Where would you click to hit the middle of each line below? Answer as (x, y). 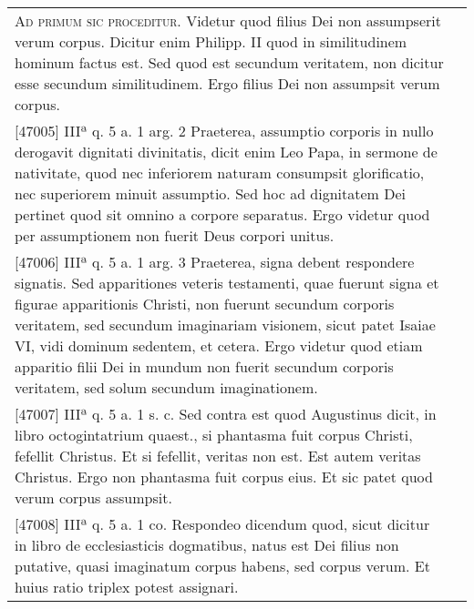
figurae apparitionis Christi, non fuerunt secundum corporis (205, 304)
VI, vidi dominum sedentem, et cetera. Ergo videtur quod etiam (219, 345)
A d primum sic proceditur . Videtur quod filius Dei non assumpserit (228, 20)
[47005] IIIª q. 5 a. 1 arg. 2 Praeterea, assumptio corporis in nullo (224, 131)
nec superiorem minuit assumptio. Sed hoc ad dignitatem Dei (211, 193)
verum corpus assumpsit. (93, 497)
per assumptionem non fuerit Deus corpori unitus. (175, 235)
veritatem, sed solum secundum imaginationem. (166, 387)
